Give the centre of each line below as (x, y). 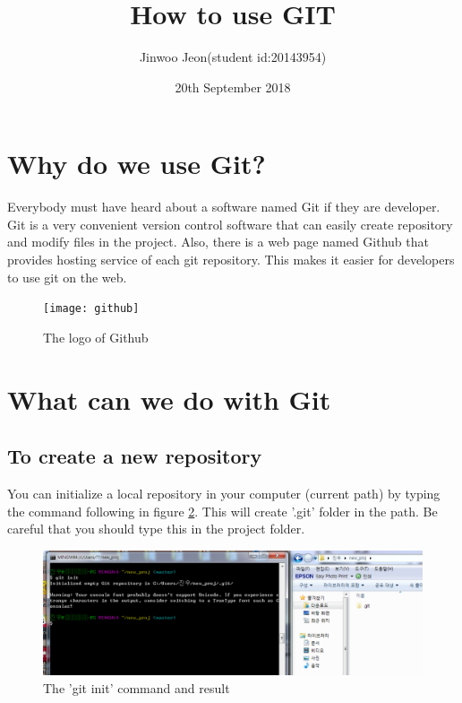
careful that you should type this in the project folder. (156, 529)
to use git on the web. (67, 277)
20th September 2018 (233, 87)
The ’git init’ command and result (137, 687)
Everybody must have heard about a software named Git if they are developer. (224, 207)
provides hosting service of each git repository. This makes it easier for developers (231, 260)
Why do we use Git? (137, 164)
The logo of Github (96, 337)
